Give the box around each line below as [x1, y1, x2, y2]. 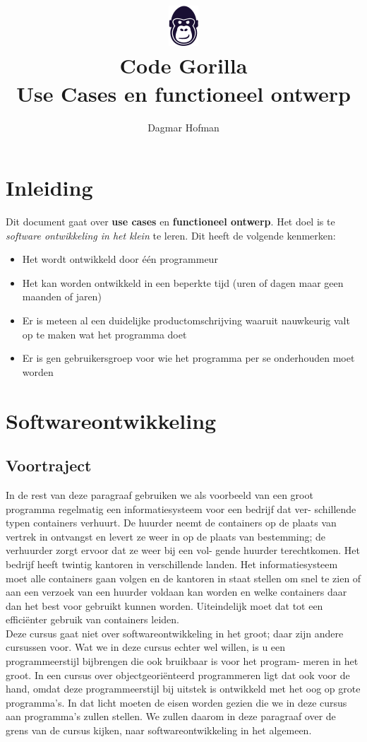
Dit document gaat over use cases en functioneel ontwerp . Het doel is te [6, 214, 335, 229]
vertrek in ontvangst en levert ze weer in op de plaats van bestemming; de [6, 529, 325, 543]
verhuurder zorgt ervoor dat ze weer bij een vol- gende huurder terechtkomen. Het [6, 543, 361, 558]
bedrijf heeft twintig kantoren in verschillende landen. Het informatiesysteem [6, 556, 338, 571]
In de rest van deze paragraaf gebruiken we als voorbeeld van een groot [6, 487, 313, 502]
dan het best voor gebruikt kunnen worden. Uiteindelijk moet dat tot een [6, 598, 323, 613]
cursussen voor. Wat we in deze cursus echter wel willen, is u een [6, 640, 286, 654]
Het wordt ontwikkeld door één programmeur [22, 252, 218, 266]
